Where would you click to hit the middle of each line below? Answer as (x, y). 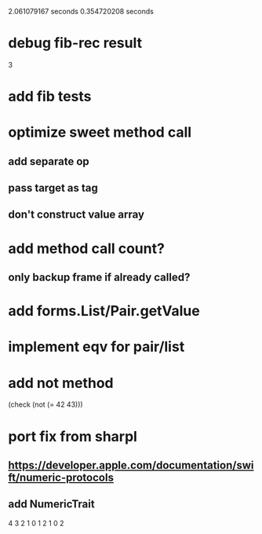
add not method (61, 383)
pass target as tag (53, 188)
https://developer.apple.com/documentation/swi (131, 465)
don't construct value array (76, 215)
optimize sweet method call (100, 132)
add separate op (49, 161)
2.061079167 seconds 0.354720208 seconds (81, 11)
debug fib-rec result (75, 43)
